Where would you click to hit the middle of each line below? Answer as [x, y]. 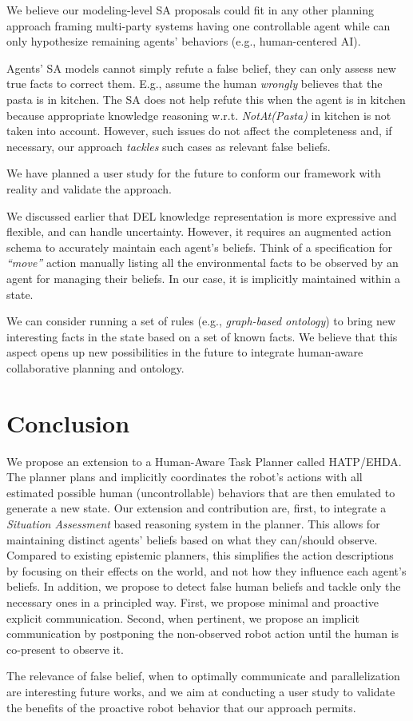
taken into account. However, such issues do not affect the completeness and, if [199, 131]
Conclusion [68, 422]
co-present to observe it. [65, 649]
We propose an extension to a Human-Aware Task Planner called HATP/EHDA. [204, 461]
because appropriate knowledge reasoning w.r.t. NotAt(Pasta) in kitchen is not [199, 115]
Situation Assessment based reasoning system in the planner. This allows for [193, 523]
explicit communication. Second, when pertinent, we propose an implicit [183, 617]
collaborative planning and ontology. [95, 367]
